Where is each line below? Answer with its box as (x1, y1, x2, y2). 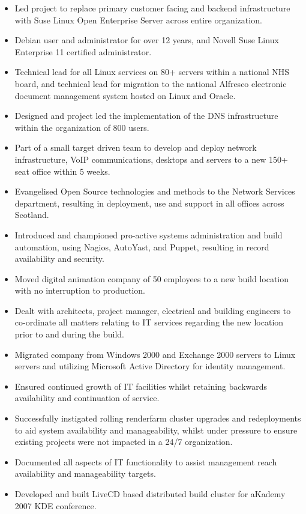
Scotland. (14, 208, 49, 221)
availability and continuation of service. (14, 392, 160, 404)
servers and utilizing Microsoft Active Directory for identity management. (14, 360, 286, 372)
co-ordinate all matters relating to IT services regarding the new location (14, 316, 284, 328)
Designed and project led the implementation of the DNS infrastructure (14, 109, 278, 122)
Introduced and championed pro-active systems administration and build (14, 228, 283, 241)
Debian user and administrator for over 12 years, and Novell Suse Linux (14, 34, 279, 46)
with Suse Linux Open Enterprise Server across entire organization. (14, 13, 262, 26)
